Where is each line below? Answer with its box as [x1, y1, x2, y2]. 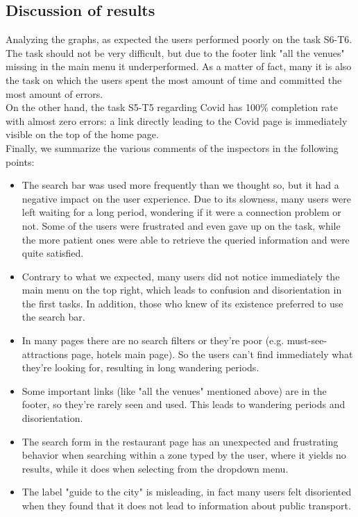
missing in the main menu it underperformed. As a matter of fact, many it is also [6, 59, 352, 74]
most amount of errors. [6, 86, 103, 101]
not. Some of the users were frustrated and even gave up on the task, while [22, 218, 341, 232]
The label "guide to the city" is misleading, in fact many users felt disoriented [22, 484, 352, 499]
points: [6, 154, 35, 169]
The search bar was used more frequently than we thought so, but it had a [22, 178, 339, 192]
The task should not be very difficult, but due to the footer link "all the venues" [6, 45, 345, 60]
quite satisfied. [22, 246, 84, 260]
